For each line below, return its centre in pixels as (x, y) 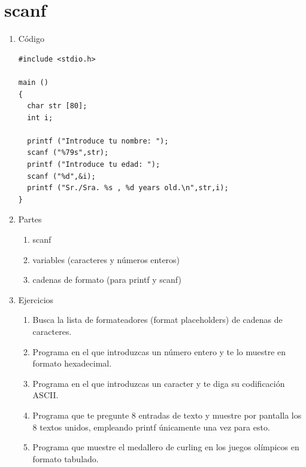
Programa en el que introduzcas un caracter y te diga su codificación (159, 383)
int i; (40, 117)
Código (31, 39)
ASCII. (46, 395)
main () (33, 82)
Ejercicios (36, 299)
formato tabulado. (66, 458)
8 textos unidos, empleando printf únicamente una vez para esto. (151, 427)
